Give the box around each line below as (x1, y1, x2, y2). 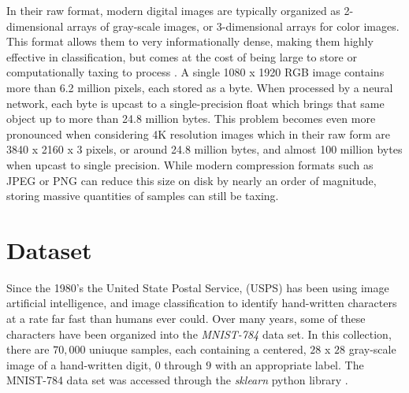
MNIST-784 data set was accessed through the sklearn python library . (6, 372, 348, 388)
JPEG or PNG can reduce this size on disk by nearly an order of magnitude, (6, 172, 377, 188)
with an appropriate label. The (214, 356, 364, 373)
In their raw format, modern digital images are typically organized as (6, 2, 340, 18)
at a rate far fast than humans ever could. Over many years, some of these (6, 310, 366, 327)
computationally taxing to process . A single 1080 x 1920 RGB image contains (6, 64, 385, 80)
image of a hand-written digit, (6, 356, 152, 373)
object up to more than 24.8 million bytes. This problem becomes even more (6, 110, 376, 127)
